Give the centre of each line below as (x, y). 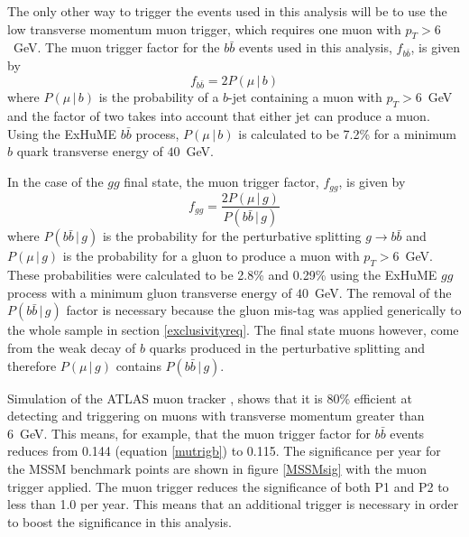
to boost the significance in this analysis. (120, 521)
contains (138, 365)
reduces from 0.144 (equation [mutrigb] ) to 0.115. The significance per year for (224, 451)
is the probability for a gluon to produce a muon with (211, 256)
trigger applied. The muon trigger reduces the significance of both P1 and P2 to (228, 486)
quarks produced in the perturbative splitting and (287, 347)
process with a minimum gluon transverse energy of (150, 292)
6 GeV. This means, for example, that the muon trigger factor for (189, 433)
